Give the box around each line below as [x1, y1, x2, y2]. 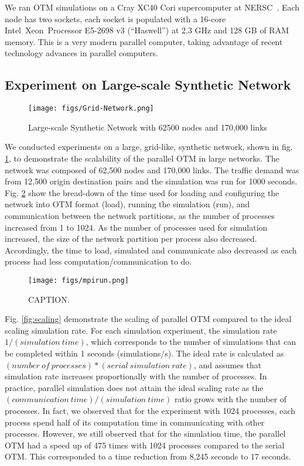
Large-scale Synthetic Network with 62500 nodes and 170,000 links [28, 121, 268, 133]
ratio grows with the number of [174, 393, 287, 405]
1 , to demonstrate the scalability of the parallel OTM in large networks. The [5, 152, 279, 165]
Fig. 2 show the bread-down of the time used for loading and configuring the [5, 186, 279, 198]
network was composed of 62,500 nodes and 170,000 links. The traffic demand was [5, 163, 299, 176]
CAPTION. [28, 293, 70, 305]
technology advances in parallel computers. [5, 47, 158, 59]
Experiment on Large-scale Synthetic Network [5, 76, 291, 94]
